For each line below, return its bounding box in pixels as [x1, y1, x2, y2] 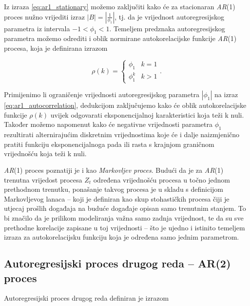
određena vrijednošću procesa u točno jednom [93, 174, 231, 184]
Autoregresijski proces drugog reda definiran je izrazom [4, 293, 169, 303]
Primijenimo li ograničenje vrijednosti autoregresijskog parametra [4, 89, 199, 100]
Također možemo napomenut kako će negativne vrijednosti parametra [4, 119, 213, 129]
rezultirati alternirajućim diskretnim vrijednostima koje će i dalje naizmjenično [4, 129, 240, 140]
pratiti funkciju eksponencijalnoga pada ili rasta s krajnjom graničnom [4, 139, 214, 149]
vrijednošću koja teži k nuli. [4, 148, 87, 159]
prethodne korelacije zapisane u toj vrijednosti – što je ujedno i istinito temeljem [4, 222, 245, 232]
